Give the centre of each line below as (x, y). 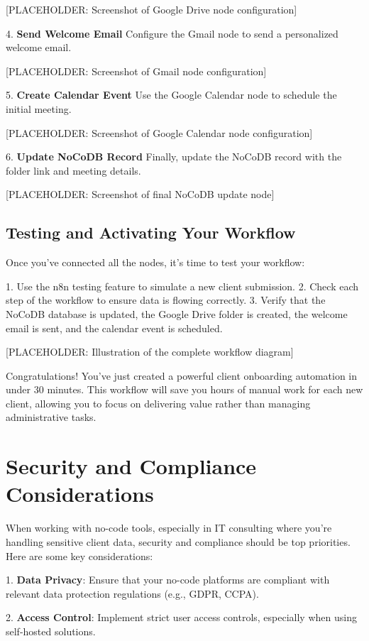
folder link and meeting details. (73, 170)
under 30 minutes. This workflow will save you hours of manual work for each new (184, 389)
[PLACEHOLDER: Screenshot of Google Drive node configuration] (152, 9)
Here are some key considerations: (79, 555)
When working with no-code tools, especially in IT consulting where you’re (169, 528)
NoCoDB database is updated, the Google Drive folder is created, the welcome (177, 313)
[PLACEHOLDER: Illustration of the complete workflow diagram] (150, 352)
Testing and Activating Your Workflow (151, 232)
